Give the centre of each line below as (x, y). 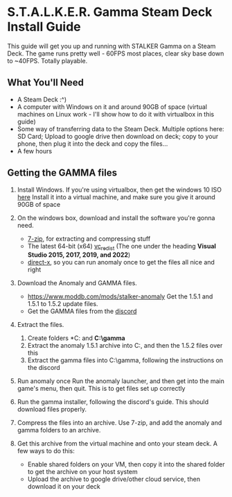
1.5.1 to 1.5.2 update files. (63, 304)
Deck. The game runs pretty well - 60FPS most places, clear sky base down (116, 53)
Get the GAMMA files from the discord (82, 311)
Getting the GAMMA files (62, 173)
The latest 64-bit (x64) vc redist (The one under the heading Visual (122, 247)
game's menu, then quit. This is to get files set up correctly (101, 389)
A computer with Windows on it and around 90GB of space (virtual (112, 107)
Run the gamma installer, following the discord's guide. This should (113, 402)
